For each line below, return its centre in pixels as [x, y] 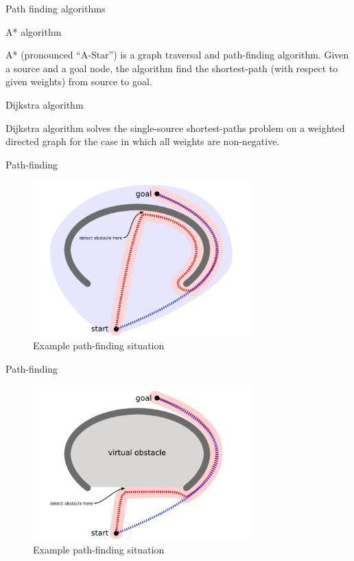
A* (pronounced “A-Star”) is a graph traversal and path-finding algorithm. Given [177, 55]
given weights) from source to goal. [79, 81]
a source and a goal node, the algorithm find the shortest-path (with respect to [172, 68]
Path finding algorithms [56, 8]
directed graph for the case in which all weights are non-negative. [143, 141]
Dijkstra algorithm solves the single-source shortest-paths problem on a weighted [175, 128]
